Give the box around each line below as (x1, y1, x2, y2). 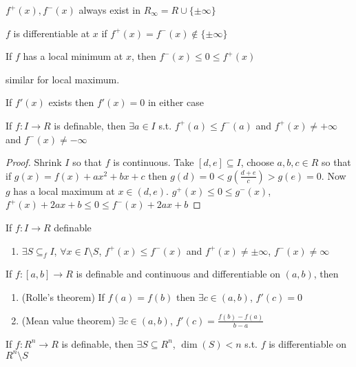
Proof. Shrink (6, 155, 62, 169)
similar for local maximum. (6, 72, 120, 86)
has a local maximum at (13, 183, 115, 198)
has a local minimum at (23, 49, 123, 63)
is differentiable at (13, 25, 90, 40)
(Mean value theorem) (21, 313, 116, 327)
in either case (147, 95, 204, 109)
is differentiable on (269, 336, 347, 350)
